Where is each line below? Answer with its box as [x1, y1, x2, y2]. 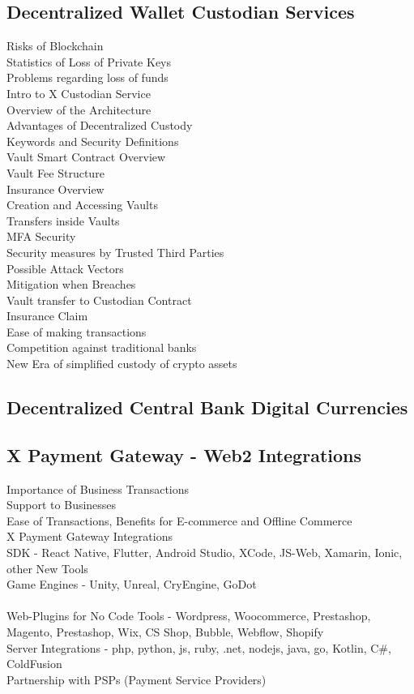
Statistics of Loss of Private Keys [6, 53, 172, 70]
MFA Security [6, 228, 76, 245]
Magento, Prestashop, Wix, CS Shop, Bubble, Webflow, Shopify [6, 623, 324, 640]
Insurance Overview [6, 180, 105, 197]
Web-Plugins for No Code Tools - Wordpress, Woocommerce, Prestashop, [6, 607, 371, 624]
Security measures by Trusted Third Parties [6, 243, 224, 260]
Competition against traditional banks [6, 339, 197, 356]
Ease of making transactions [6, 323, 147, 340]
